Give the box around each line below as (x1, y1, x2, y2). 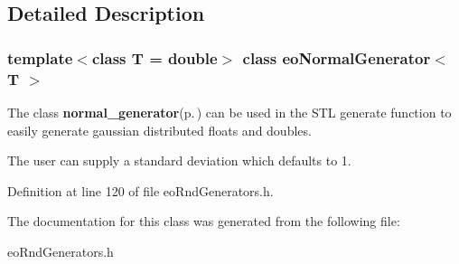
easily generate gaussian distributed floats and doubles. (7, 120, 312, 139)
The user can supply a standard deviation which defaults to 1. (7, 151, 351, 170)
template (7, 46, 73, 69)
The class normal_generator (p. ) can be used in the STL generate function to (7, 102, 452, 121)
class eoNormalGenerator (242, 46, 431, 69)
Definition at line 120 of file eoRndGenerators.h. (7, 181, 274, 200)
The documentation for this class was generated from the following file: (7, 212, 400, 231)
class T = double (91, 46, 218, 69)
